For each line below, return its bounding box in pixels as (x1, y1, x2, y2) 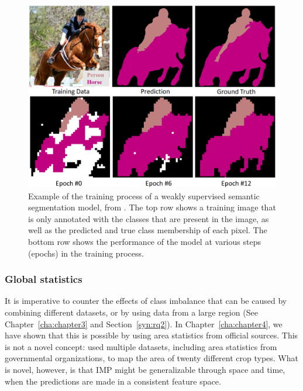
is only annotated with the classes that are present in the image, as (28, 212, 269, 224)
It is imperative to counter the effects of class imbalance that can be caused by (5, 295, 287, 307)
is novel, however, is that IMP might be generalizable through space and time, (5, 363, 285, 375)
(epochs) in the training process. (28, 247, 144, 259)
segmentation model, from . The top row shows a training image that (28, 201, 276, 213)
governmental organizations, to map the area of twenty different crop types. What (5, 352, 298, 364)
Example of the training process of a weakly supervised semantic (28, 189, 260, 202)
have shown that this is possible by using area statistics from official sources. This (5, 329, 298, 341)
